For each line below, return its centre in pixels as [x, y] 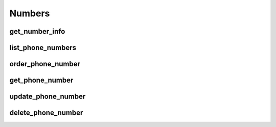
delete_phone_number [46, 113]
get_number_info [37, 31]
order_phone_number [45, 64]
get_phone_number [41, 80]
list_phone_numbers [43, 48]
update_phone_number [48, 97]
